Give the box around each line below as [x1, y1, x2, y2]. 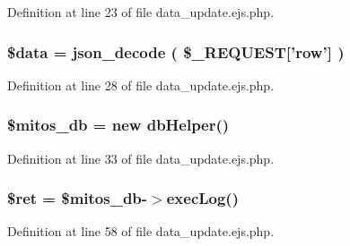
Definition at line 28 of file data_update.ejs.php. [7, 75, 275, 94]
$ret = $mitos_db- [7, 187, 148, 209]
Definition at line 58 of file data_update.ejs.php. [7, 222, 275, 241]
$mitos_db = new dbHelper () [7, 114, 230, 136]
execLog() [166, 187, 239, 209]
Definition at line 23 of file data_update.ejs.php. [7, 3, 275, 21]
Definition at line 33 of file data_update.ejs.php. [7, 148, 275, 167]
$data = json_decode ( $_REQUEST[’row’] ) [7, 40, 345, 63]
